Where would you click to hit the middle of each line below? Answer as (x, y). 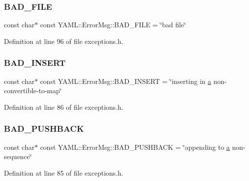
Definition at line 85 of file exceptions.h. (64, 172)
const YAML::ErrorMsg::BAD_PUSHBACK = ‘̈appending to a (135, 147)
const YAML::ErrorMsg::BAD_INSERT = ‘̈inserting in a (126, 81)
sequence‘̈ (18, 156)
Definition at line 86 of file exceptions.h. (64, 107)
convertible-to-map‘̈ (33, 90)
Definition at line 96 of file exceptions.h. (64, 41)
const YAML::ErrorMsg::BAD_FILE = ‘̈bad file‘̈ (113, 25)
